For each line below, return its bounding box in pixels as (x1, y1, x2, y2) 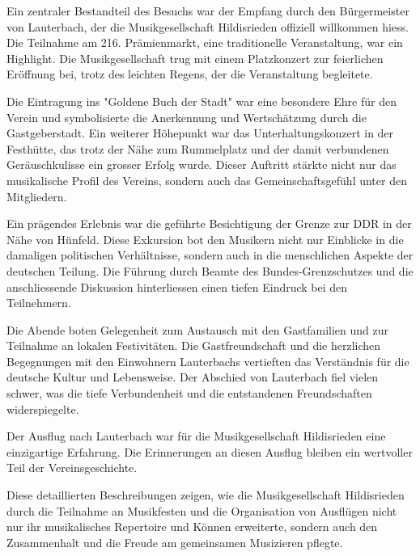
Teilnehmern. (6, 294, 71, 311)
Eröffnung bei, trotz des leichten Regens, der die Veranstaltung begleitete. (6, 65, 373, 82)
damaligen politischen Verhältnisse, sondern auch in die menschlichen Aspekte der (6, 246, 414, 263)
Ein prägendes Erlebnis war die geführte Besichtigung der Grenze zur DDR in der (6, 215, 412, 232)
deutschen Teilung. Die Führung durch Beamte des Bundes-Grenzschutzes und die (6, 262, 414, 279)
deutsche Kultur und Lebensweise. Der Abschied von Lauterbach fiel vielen (6, 369, 379, 385)
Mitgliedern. (6, 187, 67, 204)
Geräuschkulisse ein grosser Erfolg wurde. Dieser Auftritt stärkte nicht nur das (6, 156, 397, 173)
